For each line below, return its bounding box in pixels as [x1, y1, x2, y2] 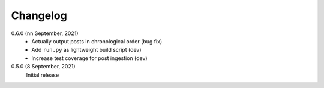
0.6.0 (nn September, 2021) [11, 30, 79, 37]
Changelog [11, 9, 67, 22]
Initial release [26, 71, 59, 78]
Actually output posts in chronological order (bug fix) [31, 37, 163, 45]
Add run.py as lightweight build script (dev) [31, 46, 142, 54]
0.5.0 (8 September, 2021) [11, 63, 76, 70]
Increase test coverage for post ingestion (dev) [31, 54, 148, 62]
